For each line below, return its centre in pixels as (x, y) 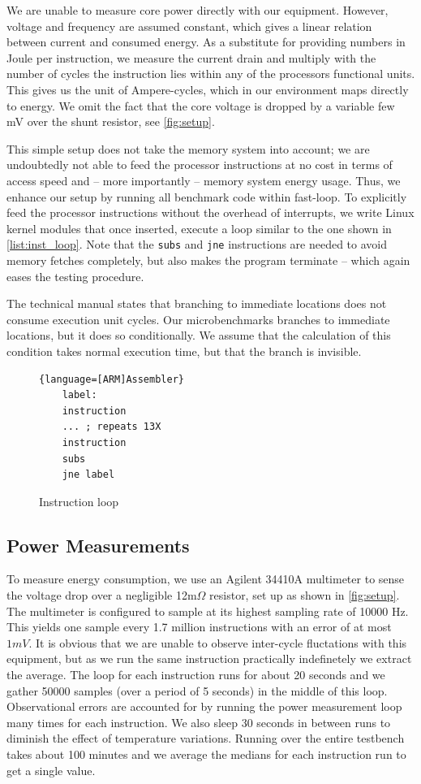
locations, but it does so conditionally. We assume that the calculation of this (199, 335)
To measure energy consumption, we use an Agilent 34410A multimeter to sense (206, 579)
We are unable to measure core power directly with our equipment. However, (198, 10)
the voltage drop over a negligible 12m (102, 595)
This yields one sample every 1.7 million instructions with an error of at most (199, 627)
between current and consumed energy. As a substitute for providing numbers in (206, 42)
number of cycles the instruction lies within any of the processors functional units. (211, 74)
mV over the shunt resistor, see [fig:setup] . (111, 121)
